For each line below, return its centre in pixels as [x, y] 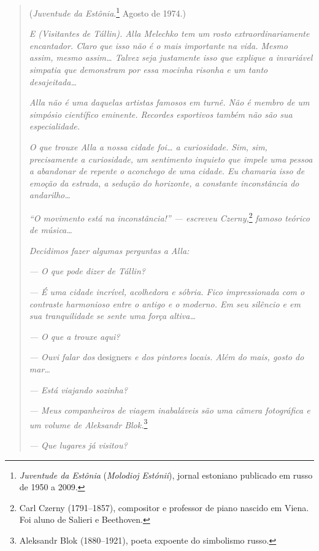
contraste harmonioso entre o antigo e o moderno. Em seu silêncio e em [165, 303]
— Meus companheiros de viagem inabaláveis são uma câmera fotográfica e [170, 410]
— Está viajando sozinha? [78, 389]
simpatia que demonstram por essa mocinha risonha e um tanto [148, 70]
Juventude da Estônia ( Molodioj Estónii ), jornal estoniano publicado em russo [166, 475]
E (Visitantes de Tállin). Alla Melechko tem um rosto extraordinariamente [169, 33]
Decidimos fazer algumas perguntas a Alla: [109, 250]
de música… [51, 230]
